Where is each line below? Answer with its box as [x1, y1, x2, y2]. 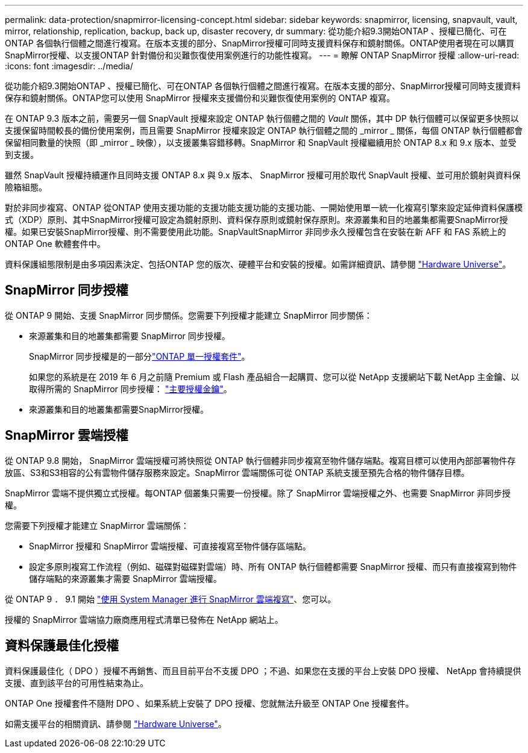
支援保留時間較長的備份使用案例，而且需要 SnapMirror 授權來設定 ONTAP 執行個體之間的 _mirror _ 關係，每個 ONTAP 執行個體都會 [5, 125, 523, 136]
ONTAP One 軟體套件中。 [5, 239, 105, 249]
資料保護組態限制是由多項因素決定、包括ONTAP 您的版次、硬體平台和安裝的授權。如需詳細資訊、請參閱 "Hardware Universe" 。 [5, 259, 511, 269]
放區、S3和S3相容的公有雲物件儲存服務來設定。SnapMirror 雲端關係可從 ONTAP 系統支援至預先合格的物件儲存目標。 [5, 467, 470, 478]
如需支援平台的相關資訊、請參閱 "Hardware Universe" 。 [5, 718, 227, 729]
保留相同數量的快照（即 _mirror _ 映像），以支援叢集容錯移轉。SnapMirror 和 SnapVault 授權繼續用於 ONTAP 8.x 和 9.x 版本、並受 [5, 137, 517, 148]
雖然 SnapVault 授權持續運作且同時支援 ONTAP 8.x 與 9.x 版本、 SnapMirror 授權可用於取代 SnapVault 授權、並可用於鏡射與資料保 [5, 170, 521, 180]
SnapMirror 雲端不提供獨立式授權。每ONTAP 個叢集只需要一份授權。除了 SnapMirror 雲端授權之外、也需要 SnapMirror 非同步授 [5, 487, 511, 498]
